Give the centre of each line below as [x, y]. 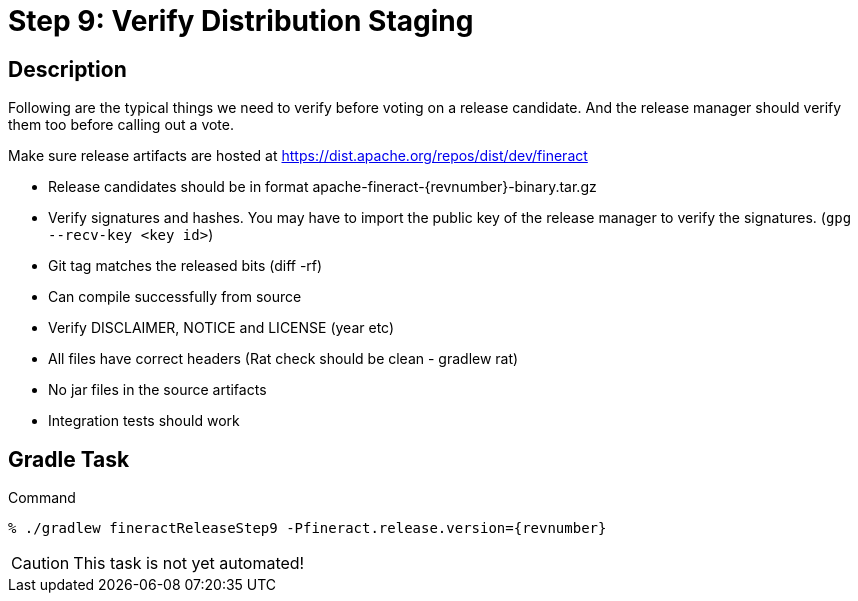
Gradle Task [69, 459]
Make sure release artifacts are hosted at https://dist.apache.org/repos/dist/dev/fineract [298, 156]
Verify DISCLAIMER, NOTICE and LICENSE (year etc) [221, 328]
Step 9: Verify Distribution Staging [241, 21]
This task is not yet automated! [189, 563]
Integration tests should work [144, 421]
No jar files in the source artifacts [157, 390]
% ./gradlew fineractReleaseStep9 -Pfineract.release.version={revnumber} [307, 528]
